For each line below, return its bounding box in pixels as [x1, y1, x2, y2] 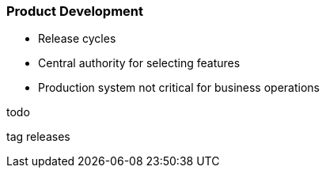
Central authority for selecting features [38, 56, 241, 70]
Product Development [6, 3, 144, 19]
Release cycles [38, 32, 116, 46]
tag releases [6, 130, 70, 144]
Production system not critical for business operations [38, 81, 320, 95]
